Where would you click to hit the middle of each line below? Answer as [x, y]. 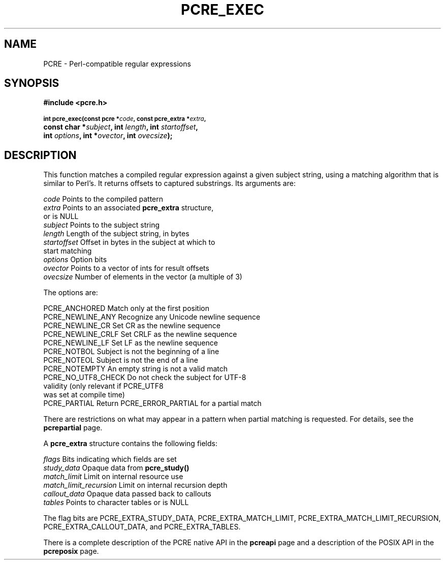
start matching [68, 251]
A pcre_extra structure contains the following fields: [131, 444]
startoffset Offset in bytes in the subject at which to [129, 242]
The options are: [71, 293]
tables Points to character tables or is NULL [116, 503]
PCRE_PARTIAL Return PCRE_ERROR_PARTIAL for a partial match [152, 403]
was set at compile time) [84, 395]
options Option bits [75, 260]
